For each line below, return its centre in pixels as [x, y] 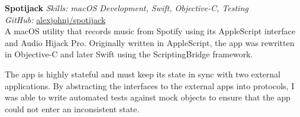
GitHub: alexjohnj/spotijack [55, 19]
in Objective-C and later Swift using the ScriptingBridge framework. [129, 54]
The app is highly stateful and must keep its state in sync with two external [143, 74]
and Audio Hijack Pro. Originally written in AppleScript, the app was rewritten [150, 42]
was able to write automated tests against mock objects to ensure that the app [148, 97]
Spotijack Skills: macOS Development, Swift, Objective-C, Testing [127, 8]
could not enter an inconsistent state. [72, 108]
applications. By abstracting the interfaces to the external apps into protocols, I [150, 85]
